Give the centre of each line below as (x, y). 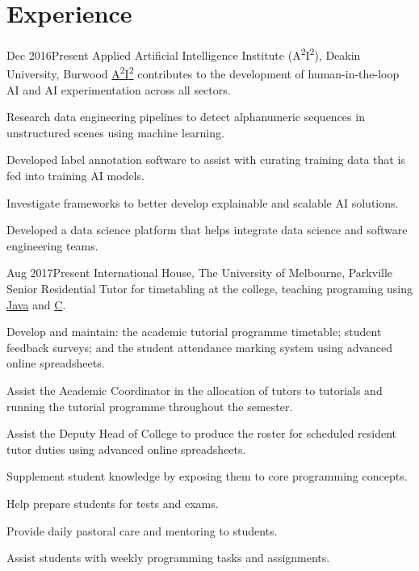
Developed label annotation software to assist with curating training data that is (206, 160)
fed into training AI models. (75, 175)
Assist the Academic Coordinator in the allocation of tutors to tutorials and (195, 390)
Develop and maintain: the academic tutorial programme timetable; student (194, 332)
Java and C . (36, 304)
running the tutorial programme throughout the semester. (150, 406)
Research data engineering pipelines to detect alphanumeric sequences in (186, 117)
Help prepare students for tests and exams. (113, 503)
